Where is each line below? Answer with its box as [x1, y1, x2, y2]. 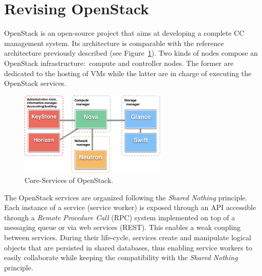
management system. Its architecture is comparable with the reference [4, 37, 224, 48]
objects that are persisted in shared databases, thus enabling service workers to [4, 242, 252, 252]
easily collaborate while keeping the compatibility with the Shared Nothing [4, 252, 238, 263]
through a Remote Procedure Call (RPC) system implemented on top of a [4, 212, 235, 222]
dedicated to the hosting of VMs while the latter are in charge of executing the [4, 67, 252, 78]
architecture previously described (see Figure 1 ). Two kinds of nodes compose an [4, 48, 258, 58]
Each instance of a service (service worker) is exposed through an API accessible [4, 202, 256, 213]
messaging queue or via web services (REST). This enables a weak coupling [4, 222, 241, 233]
